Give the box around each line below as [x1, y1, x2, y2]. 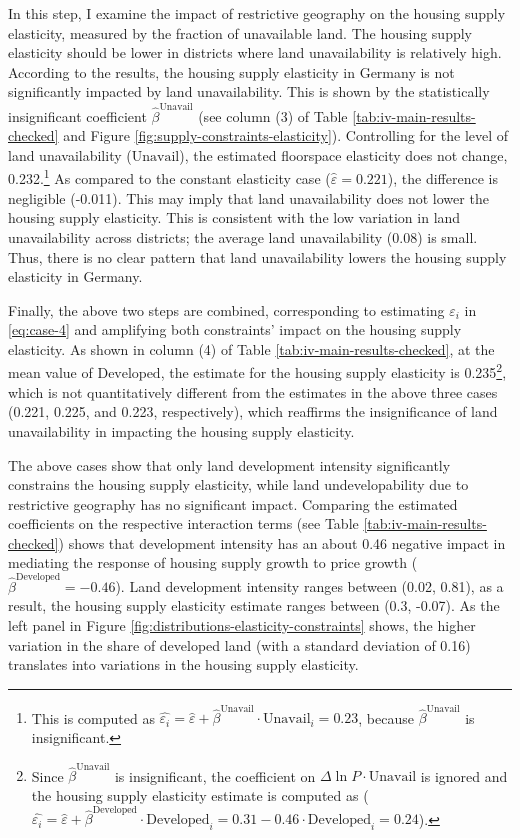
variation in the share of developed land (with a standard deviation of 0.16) [8, 634, 471, 655]
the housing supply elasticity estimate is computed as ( [31, 784, 369, 805]
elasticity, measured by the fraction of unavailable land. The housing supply [8, 22, 472, 43]
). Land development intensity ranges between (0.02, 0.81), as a [115, 575, 504, 596]
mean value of [8, 362, 93, 383]
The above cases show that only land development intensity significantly [8, 454, 451, 475]
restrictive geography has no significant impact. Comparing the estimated [8, 493, 458, 514]
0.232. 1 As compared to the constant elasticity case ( [8, 165, 331, 189]
